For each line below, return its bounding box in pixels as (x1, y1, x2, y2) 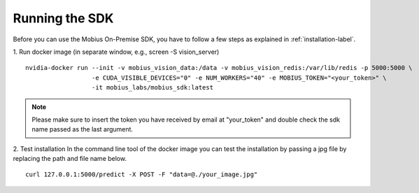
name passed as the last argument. (31, 125, 133, 134)
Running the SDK (13, 10, 114, 26)
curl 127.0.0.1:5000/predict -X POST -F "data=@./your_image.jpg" (25, 171, 258, 178)
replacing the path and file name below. (13, 155, 127, 163)
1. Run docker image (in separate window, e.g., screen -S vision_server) (13, 48, 220, 56)
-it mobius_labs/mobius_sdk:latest (91, 84, 213, 92)
